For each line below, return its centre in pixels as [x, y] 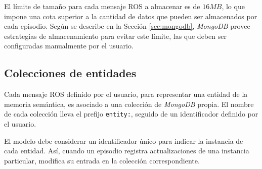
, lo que [233, 6]
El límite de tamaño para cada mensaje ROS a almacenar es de [102, 6]
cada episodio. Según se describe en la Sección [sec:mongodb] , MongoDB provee [127, 26]
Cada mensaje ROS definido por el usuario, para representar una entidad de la [126, 94]
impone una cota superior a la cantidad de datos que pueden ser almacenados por [131, 16]
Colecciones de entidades [70, 73]
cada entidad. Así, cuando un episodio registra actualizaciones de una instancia [127, 151]
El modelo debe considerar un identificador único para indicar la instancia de [124, 140]
